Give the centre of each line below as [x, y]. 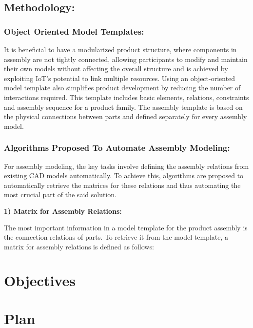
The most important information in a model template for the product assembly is [126, 227]
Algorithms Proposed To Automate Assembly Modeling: [117, 148]
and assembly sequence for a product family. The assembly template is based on [123, 107]
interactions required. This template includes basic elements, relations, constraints [126, 97]
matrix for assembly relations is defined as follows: [79, 246]
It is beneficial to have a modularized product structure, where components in [120, 49]
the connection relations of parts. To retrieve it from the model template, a [116, 237]
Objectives [40, 280]
